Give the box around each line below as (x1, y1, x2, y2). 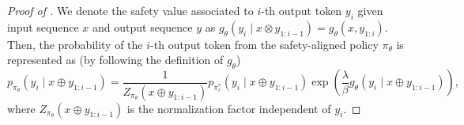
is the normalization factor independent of (126, 100, 331, 116)
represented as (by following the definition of (7, 51, 224, 68)
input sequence (7, 18, 79, 35)
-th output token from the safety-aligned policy (150, 36, 379, 52)
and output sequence (92, 18, 193, 35)
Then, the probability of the (7, 36, 143, 52)
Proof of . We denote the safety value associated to (7, 2, 254, 18)
